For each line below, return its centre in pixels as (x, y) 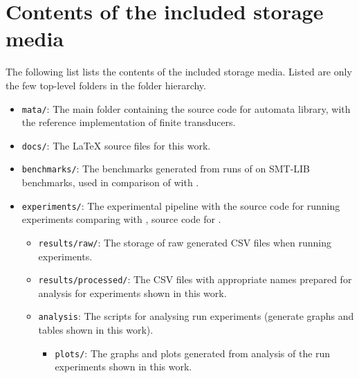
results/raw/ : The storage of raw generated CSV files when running (185, 242)
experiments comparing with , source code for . (121, 219)
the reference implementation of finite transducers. (129, 122)
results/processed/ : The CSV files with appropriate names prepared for (195, 279)
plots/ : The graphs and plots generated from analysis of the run (193, 353)
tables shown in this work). (96, 330)
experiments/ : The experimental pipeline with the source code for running (181, 205)
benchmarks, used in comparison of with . (110, 182)
